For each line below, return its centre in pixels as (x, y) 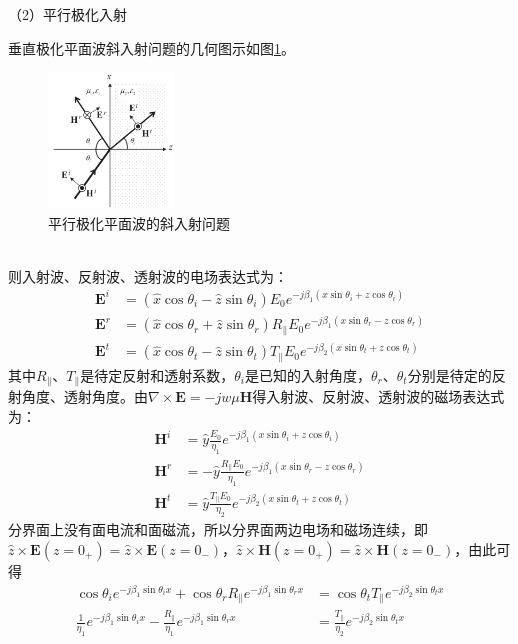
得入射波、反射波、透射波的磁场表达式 (378, 396)
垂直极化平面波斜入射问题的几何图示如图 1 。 (151, 47)
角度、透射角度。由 (84, 396)
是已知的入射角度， (307, 374)
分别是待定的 (449, 374)
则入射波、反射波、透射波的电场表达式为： (148, 275)
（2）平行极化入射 (67, 14)
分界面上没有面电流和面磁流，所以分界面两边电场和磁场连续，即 (218, 529)
